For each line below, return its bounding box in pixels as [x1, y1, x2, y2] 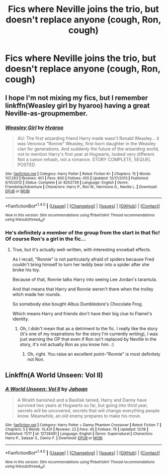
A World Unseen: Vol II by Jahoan [5, 385, 88, 392]
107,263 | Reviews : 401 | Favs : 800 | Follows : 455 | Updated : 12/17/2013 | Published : [5, 176, 149, 181]
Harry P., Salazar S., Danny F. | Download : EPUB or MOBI [5, 435, 103, 441]
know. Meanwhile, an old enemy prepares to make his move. [17, 413, 142, 419]
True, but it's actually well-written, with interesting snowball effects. [12, 247, 152, 253]
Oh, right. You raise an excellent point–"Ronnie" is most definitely [27, 351, 161, 357]
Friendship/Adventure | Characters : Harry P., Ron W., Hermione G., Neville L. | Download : [5, 184, 158, 190]
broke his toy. [12, 267, 41, 273]
